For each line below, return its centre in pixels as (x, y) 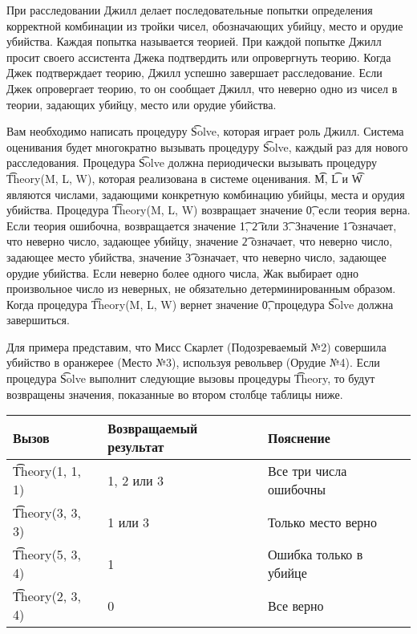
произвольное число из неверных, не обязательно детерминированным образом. (201, 289)
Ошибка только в (316, 555)
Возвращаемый (153, 429)
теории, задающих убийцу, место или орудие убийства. (142, 104)
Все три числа (308, 471)
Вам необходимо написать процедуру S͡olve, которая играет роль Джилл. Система (205, 131)
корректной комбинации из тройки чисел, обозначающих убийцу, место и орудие (205, 25)
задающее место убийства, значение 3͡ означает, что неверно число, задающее (196, 256)
